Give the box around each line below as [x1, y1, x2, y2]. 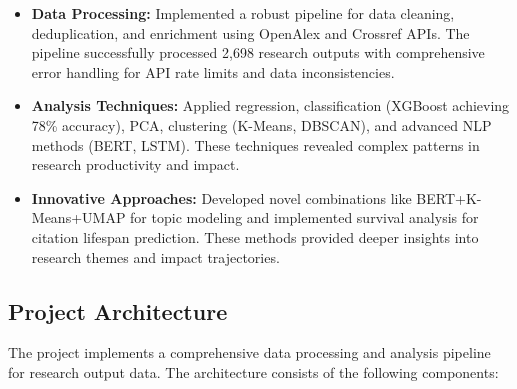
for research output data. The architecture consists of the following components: [8, 361, 499, 382]
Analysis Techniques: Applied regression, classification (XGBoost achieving [31, 95, 510, 116]
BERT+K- [416, 187, 482, 208]
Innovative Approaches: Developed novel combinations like [31, 187, 412, 208]
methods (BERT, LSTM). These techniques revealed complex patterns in [31, 134, 480, 155]
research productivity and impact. [31, 154, 240, 175]
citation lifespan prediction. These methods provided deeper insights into [31, 226, 479, 247]
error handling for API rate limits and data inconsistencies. [31, 61, 395, 82]
